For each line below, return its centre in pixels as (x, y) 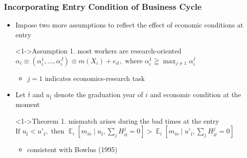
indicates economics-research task (95, 78)
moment (28, 104)
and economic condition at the (195, 94)
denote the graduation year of (99, 94)
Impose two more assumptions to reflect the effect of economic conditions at (129, 25)
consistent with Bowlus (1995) (72, 149)
